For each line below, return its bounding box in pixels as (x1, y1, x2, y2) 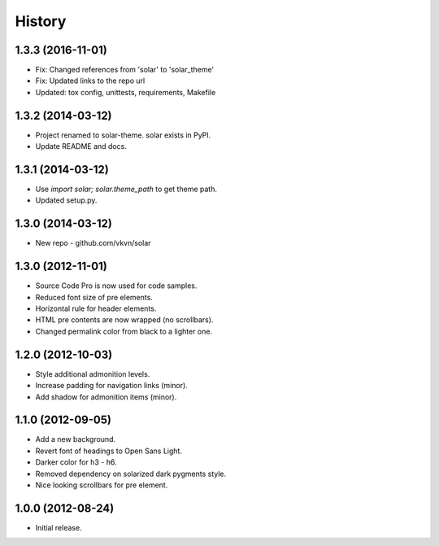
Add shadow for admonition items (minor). (35, 391, 177, 402)
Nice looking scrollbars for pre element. (35, 480, 168, 490)
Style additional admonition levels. (35, 369, 150, 378)
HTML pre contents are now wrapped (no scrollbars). (35, 315, 214, 325)
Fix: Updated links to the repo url (35, 76, 146, 85)
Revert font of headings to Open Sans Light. (35, 446, 183, 456)
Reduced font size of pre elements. (35, 292, 154, 302)
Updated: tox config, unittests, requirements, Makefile (35, 87, 216, 97)
